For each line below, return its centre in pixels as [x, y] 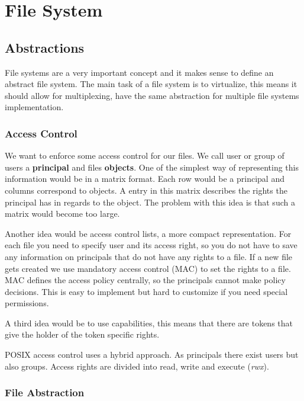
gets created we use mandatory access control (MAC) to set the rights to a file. [148, 268]
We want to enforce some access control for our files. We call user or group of [145, 155]
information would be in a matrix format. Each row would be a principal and [145, 179]
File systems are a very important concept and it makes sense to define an [139, 72]
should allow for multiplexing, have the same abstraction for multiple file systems [152, 95]
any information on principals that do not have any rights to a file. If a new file [149, 256]
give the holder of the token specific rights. [82, 334]
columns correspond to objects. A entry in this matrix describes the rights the [146, 190]
